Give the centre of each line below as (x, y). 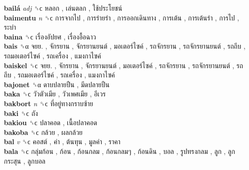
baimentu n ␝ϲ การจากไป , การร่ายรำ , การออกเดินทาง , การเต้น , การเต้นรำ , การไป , (122, 17)
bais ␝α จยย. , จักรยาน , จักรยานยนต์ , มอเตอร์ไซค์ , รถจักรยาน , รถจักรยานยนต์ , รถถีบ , (125, 46)
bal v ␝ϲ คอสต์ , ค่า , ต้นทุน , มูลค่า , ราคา (62, 142)
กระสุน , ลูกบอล (25, 161)
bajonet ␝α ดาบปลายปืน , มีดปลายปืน (57, 84)
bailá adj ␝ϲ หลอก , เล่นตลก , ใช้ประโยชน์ (63, 8)
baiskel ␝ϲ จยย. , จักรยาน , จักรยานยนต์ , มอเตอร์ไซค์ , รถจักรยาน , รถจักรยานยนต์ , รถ (124, 65)
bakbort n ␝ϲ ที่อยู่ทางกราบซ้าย (49, 103)
